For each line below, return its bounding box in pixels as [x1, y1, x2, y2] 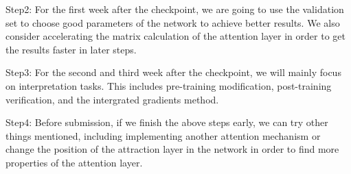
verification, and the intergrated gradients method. [5, 92, 219, 106]
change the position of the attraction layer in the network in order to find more [5, 142, 339, 156]
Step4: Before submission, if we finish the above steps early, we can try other [5, 115, 328, 129]
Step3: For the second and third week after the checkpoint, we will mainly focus [5, 65, 341, 79]
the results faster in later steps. [5, 42, 137, 56]
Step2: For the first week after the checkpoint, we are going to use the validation [5, 2, 344, 16]
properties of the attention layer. [5, 155, 143, 169]
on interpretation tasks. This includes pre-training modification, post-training [5, 78, 332, 92]
